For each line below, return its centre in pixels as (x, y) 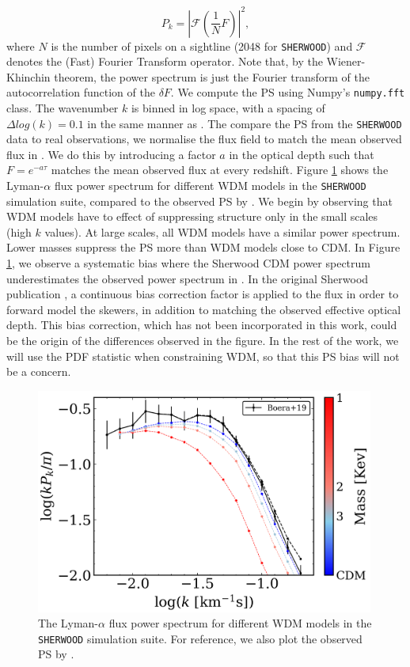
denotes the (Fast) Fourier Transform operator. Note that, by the (165, 61)
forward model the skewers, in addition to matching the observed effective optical (204, 309)
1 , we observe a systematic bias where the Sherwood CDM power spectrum (188, 263)
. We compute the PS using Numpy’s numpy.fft (288, 92)
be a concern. (39, 371)
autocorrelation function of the (81, 92)
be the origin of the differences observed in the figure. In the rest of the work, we (203, 341)
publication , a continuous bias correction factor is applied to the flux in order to (203, 294)
